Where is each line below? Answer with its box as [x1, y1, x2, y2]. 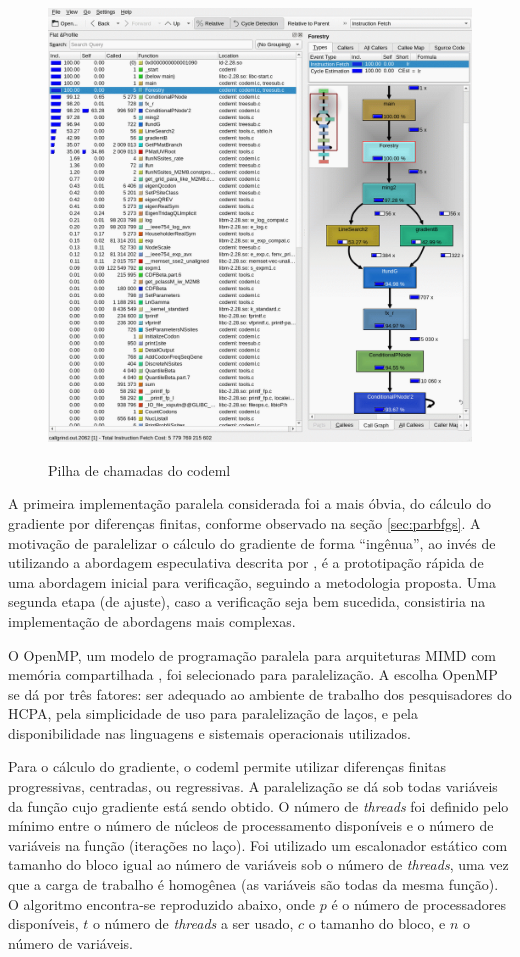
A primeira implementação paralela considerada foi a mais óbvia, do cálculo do [8, 493, 491, 514]
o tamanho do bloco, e [308, 913, 446, 934]
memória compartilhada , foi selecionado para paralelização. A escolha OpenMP [8, 664, 498, 685]
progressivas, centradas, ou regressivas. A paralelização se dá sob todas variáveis [8, 776, 498, 797]
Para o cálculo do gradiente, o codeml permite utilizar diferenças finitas [8, 756, 447, 777]
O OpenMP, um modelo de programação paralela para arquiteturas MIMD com [8, 644, 497, 665]
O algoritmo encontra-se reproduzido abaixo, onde [8, 893, 316, 914]
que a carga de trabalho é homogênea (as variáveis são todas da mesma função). [8, 874, 499, 895]
